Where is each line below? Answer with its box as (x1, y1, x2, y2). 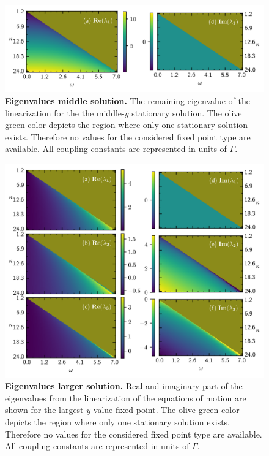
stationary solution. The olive (131, 106, 242, 119)
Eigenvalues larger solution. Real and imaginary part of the (5, 379, 243, 392)
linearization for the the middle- (5, 106, 125, 119)
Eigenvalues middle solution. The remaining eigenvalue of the (5, 94, 250, 107)
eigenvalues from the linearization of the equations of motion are (5, 391, 246, 404)
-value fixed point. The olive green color (90, 403, 240, 416)
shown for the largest (5, 403, 84, 416)
